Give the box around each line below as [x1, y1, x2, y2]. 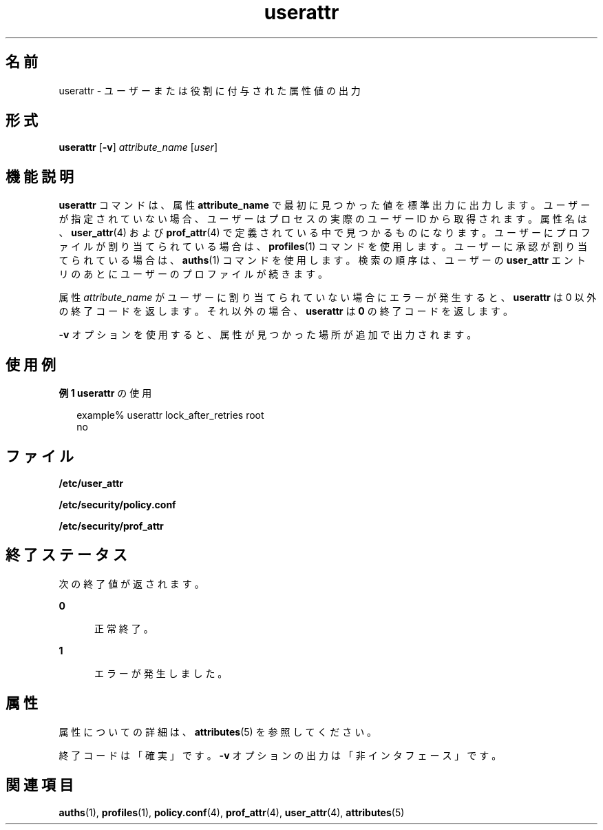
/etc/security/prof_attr [59, 519, 164, 532]
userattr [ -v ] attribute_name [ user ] [59, 141, 218, 154]
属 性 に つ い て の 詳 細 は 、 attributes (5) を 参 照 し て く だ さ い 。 [59, 725, 377, 738]
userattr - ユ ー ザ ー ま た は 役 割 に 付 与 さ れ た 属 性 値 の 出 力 [59, 84, 361, 96]
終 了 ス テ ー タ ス [6, 546, 127, 564]
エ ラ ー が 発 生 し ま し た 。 [94, 667, 228, 679]
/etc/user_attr [59, 477, 124, 489]
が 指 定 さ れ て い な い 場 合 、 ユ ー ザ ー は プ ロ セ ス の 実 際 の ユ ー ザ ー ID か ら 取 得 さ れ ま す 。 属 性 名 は [59, 213, 587, 225]
